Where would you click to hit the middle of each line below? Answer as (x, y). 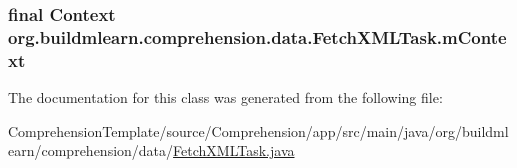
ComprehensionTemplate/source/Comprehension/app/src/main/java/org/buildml (258, 130)
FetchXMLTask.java (234, 150)
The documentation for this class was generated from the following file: (225, 97)
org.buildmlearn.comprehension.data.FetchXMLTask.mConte (257, 36)
